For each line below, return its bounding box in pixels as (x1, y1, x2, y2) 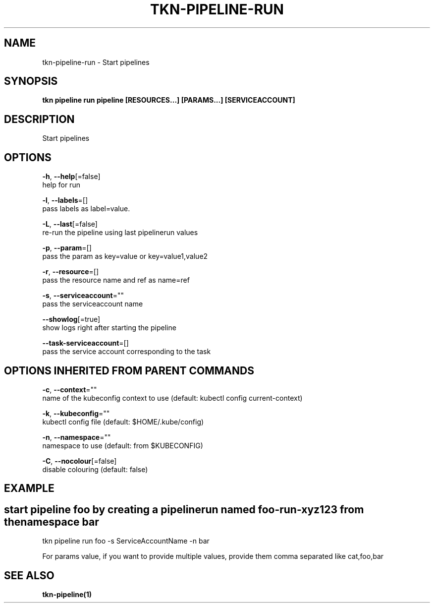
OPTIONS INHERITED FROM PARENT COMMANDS (4, 364, 254, 377)
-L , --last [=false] (42, 220, 98, 229)
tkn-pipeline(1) (42, 590, 92, 599)
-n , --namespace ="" (42, 432, 111, 441)
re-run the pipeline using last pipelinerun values (42, 228, 198, 237)
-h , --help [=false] (42, 172, 101, 181)
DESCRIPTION (4, 113, 75, 125)
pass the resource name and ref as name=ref (42, 276, 190, 285)
